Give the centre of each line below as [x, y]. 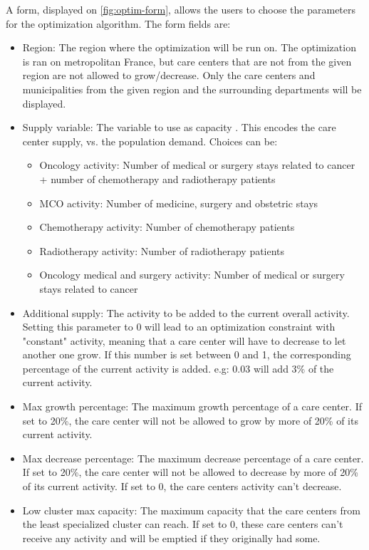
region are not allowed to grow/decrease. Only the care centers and [169, 75]
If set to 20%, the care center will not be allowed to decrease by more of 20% [190, 472]
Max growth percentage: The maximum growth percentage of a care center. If [192, 406]
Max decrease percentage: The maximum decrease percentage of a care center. [193, 458]
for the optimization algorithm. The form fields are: [118, 23]
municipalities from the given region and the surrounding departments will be [192, 89]
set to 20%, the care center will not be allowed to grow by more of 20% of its [190, 420]
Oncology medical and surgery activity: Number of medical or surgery [192, 275]
